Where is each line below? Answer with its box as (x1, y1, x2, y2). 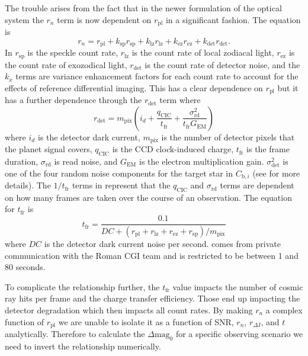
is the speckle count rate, (27, 46, 118, 59)
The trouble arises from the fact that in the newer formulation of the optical (5, 2, 282, 14)
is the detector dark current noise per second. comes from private (44, 237, 281, 249)
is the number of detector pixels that (161, 130, 295, 143)
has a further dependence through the (5, 94, 142, 106)
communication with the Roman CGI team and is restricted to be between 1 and (5, 249, 299, 261)
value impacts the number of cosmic (172, 280, 303, 293)
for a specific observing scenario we (175, 327, 303, 339)
